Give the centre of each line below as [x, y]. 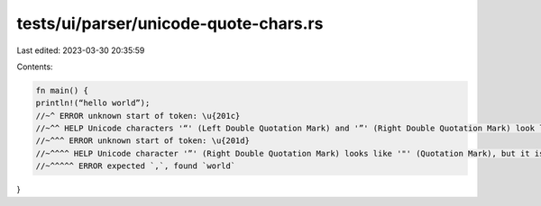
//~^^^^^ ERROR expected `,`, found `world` [136, 166]
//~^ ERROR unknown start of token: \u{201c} [138, 116]
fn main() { [62, 90]
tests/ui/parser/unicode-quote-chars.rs [170, 23]
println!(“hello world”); [93, 103]
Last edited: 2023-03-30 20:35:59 [81, 50]
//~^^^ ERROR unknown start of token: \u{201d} [142, 141]
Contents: [35, 67]
